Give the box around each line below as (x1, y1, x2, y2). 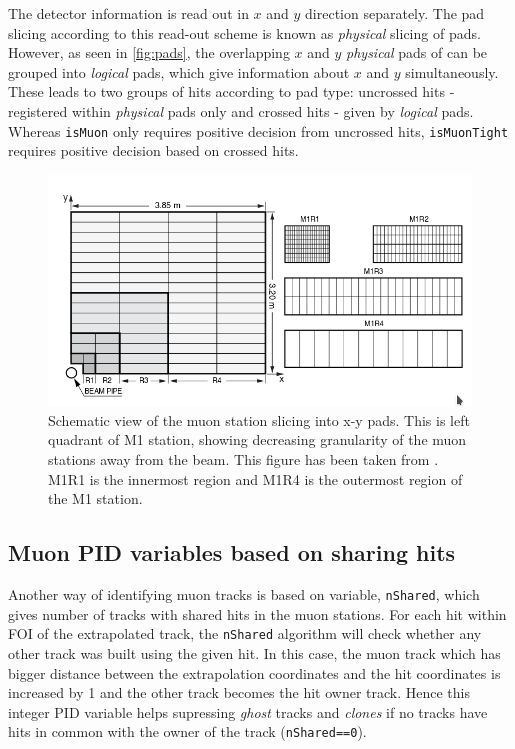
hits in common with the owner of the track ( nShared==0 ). (8, 721, 367, 742)
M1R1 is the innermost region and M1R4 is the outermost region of (48, 468, 463, 489)
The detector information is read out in (8, 3, 249, 23)
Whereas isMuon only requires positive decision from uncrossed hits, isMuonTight (8, 120, 509, 141)
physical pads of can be (346, 42, 488, 63)
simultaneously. (405, 61, 499, 82)
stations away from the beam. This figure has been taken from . (48, 449, 439, 470)
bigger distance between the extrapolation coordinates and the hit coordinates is (8, 662, 501, 683)
